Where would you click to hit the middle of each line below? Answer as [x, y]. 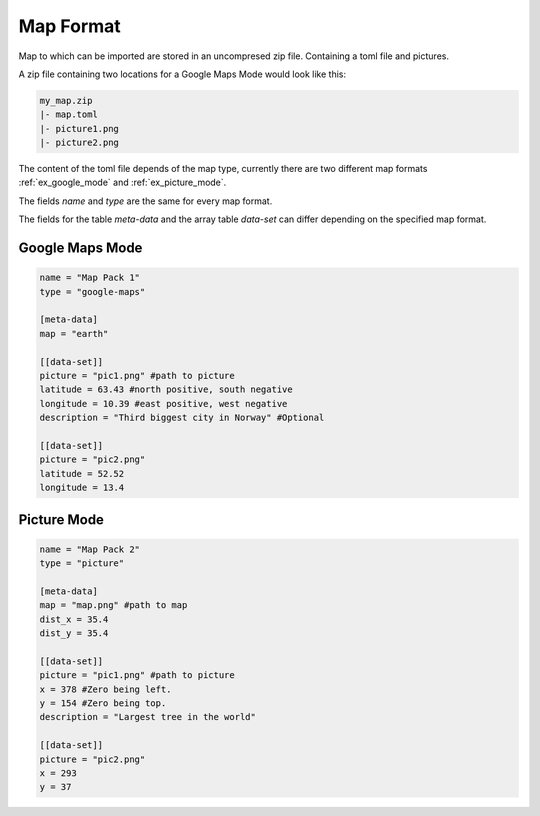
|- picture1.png [79, 128]
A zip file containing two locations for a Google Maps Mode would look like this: [182, 74]
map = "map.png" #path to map [113, 605]
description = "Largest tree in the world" [148, 717]
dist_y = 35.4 [74, 633]
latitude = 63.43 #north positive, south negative [166, 389]
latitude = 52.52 [82, 473]
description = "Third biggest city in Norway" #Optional [182, 418]
